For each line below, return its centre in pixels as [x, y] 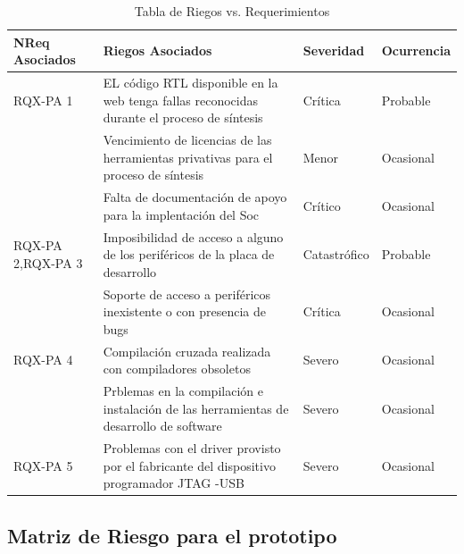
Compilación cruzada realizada [187, 351]
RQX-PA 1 [43, 100]
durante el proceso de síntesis [183, 118]
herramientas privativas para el [188, 157]
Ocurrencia [416, 50]
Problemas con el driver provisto [192, 448]
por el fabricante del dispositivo [189, 465]
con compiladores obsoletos [177, 369]
